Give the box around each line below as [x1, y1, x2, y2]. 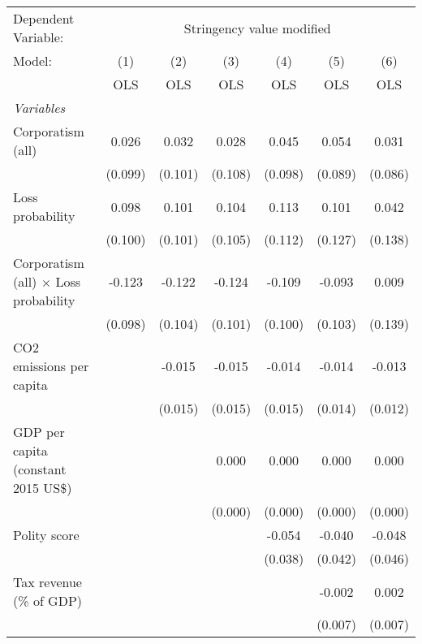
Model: [13, 51, 53, 70]
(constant [13, 460, 67, 478]
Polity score [13, 525, 80, 544]
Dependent [13, 9, 75, 28]
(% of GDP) [13, 591, 83, 610]
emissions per [13, 357, 89, 375]
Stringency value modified [183, 18, 331, 37]
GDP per [13, 422, 65, 441]
